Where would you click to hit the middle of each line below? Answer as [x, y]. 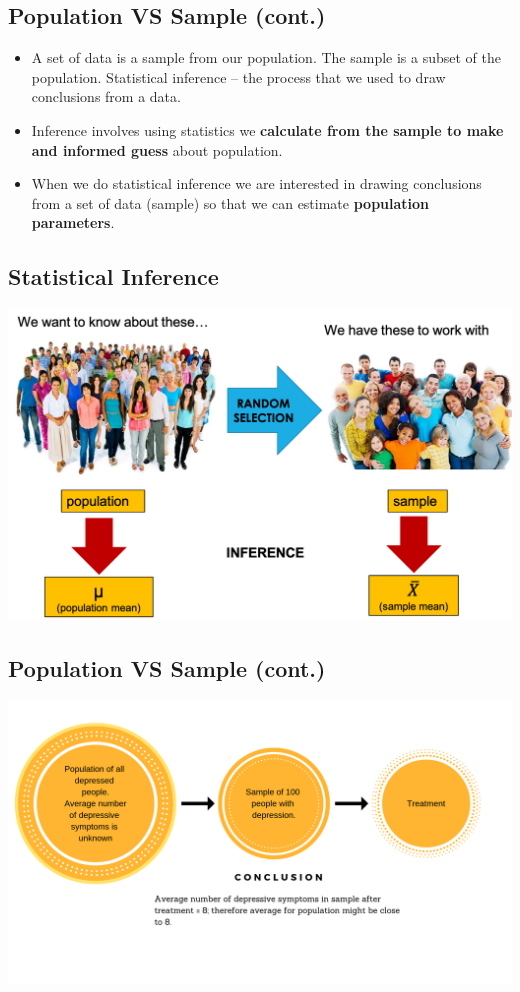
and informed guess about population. [157, 149]
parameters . [73, 222]
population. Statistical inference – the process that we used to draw [238, 76]
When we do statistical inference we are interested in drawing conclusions [256, 183]
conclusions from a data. [106, 96]
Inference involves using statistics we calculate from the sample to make [267, 129]
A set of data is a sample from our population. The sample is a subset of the [266, 57]
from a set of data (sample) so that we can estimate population [230, 202]
